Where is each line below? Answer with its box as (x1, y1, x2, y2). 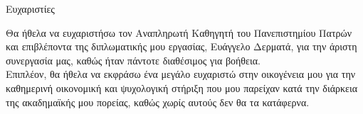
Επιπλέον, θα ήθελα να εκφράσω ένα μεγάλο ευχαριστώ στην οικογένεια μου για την (6, 67, 356, 81)
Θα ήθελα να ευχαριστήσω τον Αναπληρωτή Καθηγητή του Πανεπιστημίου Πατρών (6, 25, 352, 40)
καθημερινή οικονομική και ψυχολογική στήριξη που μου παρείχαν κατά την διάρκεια (6, 80, 358, 95)
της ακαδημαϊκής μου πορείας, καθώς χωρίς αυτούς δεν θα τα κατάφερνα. (6, 94, 310, 109)
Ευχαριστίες (6, 1, 55, 16)
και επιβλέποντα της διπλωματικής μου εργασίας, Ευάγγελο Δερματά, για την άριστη (6, 39, 357, 54)
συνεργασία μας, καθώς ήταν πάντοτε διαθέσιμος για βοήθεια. (6, 52, 261, 67)
